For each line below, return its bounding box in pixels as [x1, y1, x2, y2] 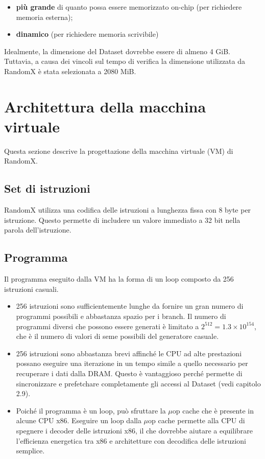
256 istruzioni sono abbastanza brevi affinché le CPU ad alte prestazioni [16, 348, 242, 358]
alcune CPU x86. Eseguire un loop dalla [16, 415, 141, 426]
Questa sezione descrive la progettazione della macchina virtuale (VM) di [4, 145, 233, 156]
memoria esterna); [16, 11, 73, 22]
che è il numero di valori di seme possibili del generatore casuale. [16, 331, 219, 341]
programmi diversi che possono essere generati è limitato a [16, 320, 199, 331]
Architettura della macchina [4, 96, 206, 117]
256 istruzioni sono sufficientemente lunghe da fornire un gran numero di [16, 301, 244, 311]
